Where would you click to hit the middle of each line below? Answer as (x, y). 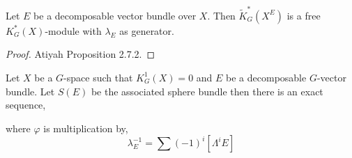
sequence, (26, 105)
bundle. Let (30, 91)
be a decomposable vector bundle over (115, 15)
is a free (304, 15)
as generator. (147, 30)
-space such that (98, 77)
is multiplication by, (86, 128)
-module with (73, 30)
